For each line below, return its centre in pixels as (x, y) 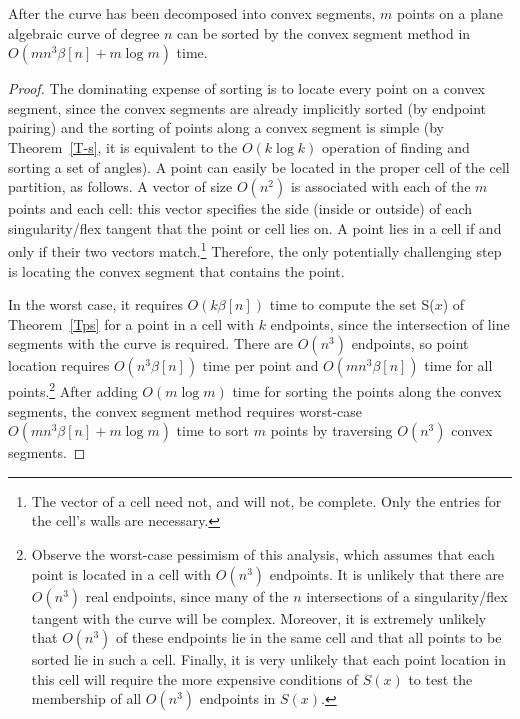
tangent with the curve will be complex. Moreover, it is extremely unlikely (259, 617)
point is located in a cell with (121, 573)
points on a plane (450, 13)
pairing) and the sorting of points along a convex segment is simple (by (226, 127)
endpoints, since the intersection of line (390, 323)
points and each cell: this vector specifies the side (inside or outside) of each (240, 208)
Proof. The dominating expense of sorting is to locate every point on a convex (247, 88)
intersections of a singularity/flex (407, 595)
